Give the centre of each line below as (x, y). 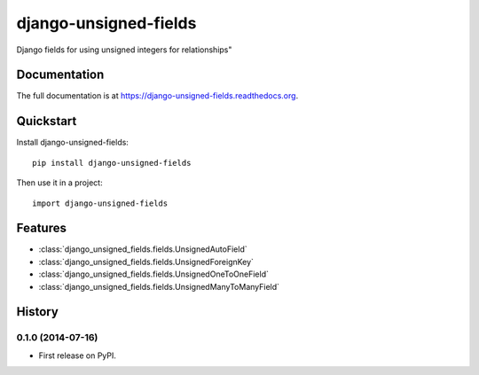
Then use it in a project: (59, 183)
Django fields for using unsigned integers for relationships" (124, 50)
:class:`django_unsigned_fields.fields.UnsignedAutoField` (143, 249)
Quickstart (47, 121)
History (38, 312)
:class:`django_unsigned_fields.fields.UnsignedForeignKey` (146, 262)
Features (41, 228)
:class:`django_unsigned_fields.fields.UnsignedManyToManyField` (159, 286)
